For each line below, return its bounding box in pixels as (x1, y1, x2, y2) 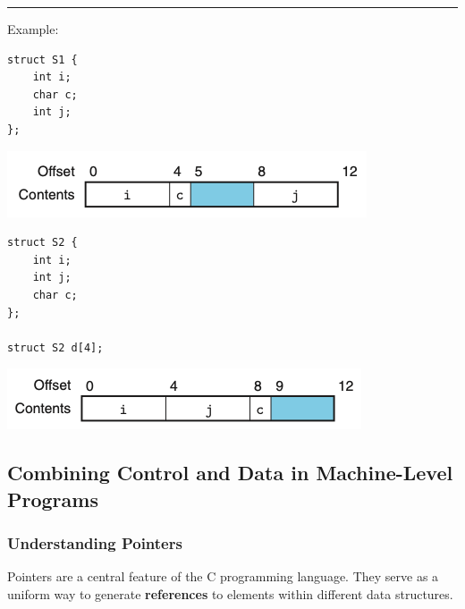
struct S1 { (7, 53, 78, 66)
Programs (7, 485, 98, 512)
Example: (7, 20, 59, 38)
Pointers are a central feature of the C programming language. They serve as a (7, 567, 439, 586)
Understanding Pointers (7, 532, 182, 554)
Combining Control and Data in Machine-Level (7, 459, 453, 486)
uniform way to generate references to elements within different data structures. (7, 584, 453, 603)
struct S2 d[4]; (7, 341, 104, 354)
